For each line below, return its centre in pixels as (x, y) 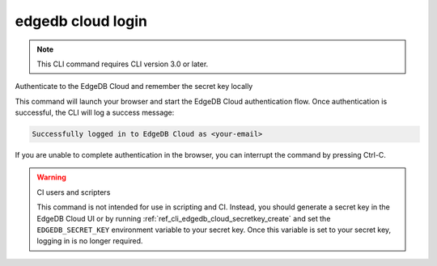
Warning (51, 177)
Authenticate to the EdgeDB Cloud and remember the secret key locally (134, 87)
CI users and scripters (74, 192)
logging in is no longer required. (90, 241)
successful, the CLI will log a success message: (95, 112)
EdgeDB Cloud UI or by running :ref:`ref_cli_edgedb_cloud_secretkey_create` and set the (184, 218)
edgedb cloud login (81, 21)
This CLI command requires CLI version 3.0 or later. (123, 64)
